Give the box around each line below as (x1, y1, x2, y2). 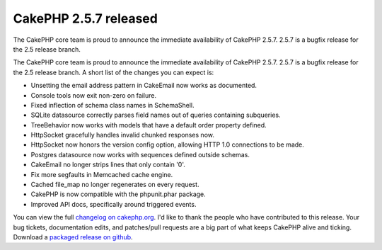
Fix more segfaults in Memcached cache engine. (30, 170, 173, 178)
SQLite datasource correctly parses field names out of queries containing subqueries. (30, 110, 281, 120)
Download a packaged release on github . (13, 232, 134, 241)
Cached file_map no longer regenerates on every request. (30, 181, 199, 189)
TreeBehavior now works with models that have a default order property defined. (30, 120, 267, 129)
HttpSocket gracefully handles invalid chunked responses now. (30, 131, 215, 140)
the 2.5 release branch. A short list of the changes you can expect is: (13, 68, 214, 76)
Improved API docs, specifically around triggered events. (30, 200, 197, 208)
